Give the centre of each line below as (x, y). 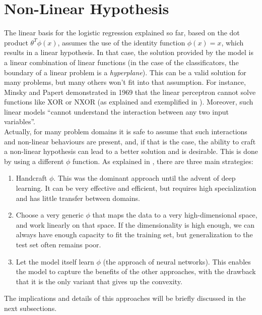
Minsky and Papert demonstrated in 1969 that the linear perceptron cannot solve (130, 92)
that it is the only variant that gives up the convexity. (99, 281)
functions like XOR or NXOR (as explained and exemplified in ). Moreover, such (129, 102)
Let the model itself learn (55, 261)
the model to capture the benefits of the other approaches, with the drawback (136, 271)
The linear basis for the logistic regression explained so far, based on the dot (122, 33)
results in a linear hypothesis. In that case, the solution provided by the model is (129, 52)
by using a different (34, 161)
